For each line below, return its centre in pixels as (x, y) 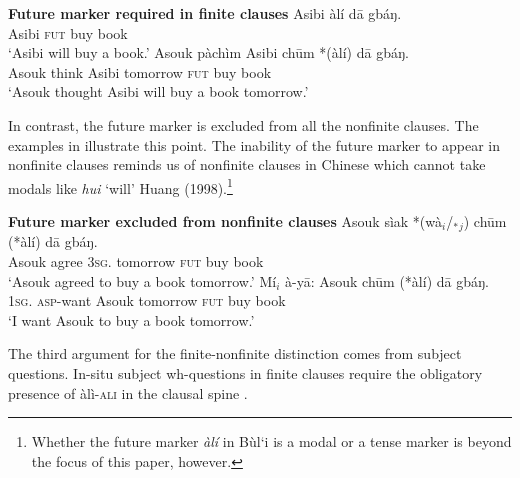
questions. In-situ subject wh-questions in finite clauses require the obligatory (245, 373)
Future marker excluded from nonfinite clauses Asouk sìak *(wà (225, 221)
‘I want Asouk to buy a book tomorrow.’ (131, 319)
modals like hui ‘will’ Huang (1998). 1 (120, 186)
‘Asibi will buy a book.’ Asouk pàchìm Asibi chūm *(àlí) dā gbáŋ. (208, 52)
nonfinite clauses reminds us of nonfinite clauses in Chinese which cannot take (247, 164)
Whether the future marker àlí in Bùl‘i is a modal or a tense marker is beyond (271, 441)
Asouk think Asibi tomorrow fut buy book (140, 71)
